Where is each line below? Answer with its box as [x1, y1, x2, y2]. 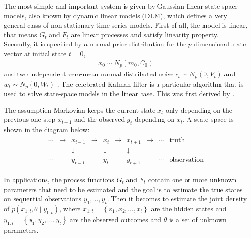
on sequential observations [4, 193, 82, 204]
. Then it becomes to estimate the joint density [107, 193, 247, 204]
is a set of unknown [169, 214, 227, 224]
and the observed [74, 114, 125, 124]
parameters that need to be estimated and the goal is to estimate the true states [4, 184, 243, 194]
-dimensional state [191, 39, 246, 49]
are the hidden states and [151, 203, 227, 213]
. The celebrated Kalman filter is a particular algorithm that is [57, 78, 244, 89]
